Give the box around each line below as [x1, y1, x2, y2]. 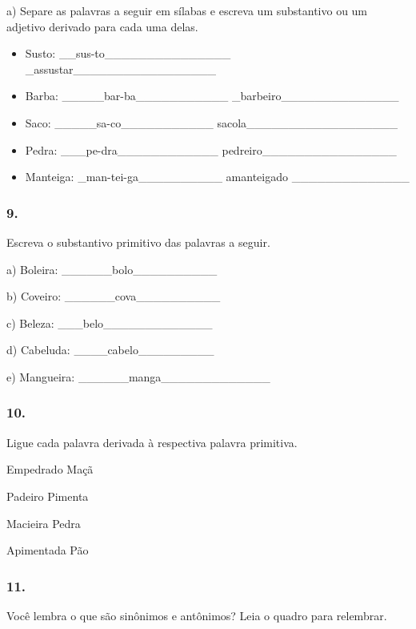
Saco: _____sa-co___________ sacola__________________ [25, 114, 398, 131]
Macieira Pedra [6, 514, 81, 531]
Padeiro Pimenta [6, 487, 89, 504]
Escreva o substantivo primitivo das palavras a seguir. [6, 233, 270, 250]
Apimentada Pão [6, 542, 89, 558]
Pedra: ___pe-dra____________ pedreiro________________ [25, 141, 397, 158]
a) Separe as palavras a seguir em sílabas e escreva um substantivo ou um [6, 2, 368, 18]
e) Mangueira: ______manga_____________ [6, 368, 270, 385]
